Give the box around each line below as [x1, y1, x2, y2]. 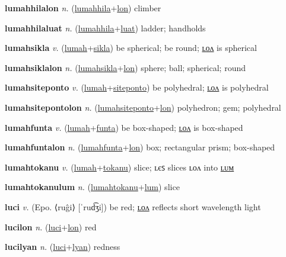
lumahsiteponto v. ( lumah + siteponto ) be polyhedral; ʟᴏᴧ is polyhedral [5, 81, 269, 94]
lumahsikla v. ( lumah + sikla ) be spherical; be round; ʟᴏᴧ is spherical [5, 41, 257, 54]
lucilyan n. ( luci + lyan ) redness [5, 240, 120, 253]
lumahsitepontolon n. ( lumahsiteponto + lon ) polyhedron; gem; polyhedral [5, 101, 281, 113]
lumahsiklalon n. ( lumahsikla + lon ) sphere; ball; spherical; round [5, 61, 246, 73]
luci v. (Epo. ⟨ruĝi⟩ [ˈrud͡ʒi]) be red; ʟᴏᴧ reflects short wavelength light [5, 200, 261, 213]
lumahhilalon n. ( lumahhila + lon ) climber [5, 2, 161, 14]
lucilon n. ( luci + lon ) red [5, 220, 97, 233]
